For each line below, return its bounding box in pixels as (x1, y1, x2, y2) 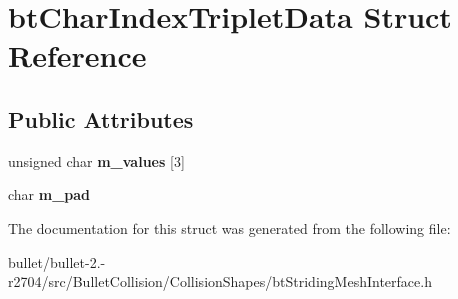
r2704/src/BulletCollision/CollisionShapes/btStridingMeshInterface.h (8, 271, 432, 292)
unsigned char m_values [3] (8, 150, 185, 171)
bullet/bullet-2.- (8, 251, 106, 272)
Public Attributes (8, 103, 194, 134)
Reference (8, 35, 147, 76)
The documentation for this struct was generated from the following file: (8, 217, 451, 238)
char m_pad (8, 184, 91, 205)
